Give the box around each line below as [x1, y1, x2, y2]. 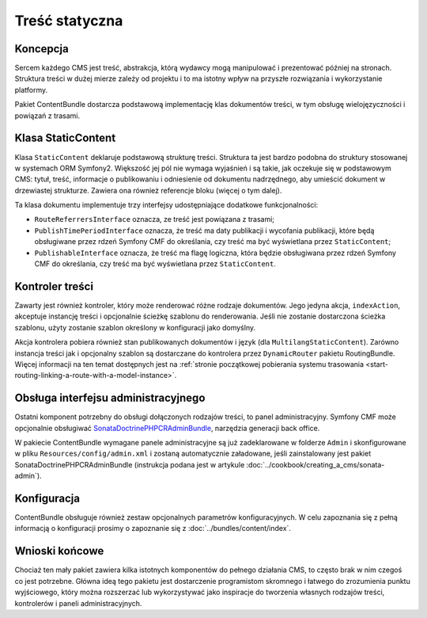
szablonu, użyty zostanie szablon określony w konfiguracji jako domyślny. [14, 322, 256, 332]
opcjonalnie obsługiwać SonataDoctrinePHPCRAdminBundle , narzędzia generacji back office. [14, 423, 320, 433]
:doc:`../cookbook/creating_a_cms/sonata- [246, 460, 385, 469]
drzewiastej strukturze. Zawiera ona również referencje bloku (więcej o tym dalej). [14, 185, 282, 195]
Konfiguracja [14, 491, 81, 505]
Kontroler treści [14, 280, 94, 293]
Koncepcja [14, 42, 69, 55]
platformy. [14, 85, 48, 94]
